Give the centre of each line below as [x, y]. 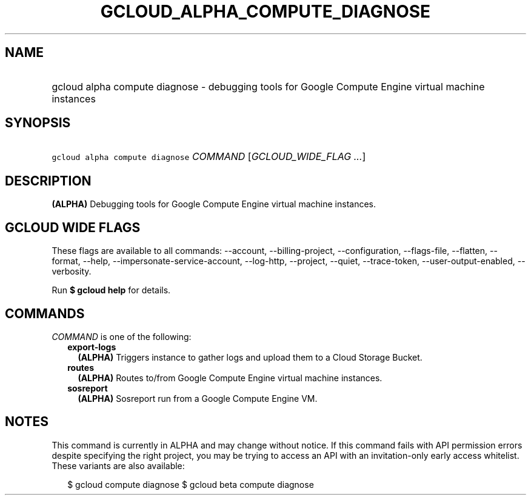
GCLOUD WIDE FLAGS [73, 227]
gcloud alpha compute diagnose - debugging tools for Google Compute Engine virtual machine [268, 86]
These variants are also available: [118, 465]
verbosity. [72, 272]
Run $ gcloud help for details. [111, 290]
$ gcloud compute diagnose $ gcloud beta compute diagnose [191, 484]
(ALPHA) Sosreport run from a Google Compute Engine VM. [198, 398]
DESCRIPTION [48, 181]
